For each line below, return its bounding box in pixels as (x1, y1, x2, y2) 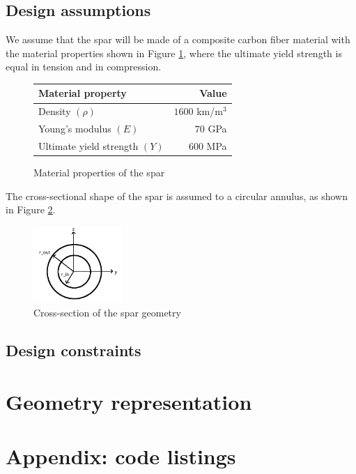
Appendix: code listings (6, 442, 236, 471)
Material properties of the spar (33, 165, 165, 180)
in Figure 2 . (6, 202, 56, 217)
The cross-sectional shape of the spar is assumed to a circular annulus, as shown (6, 188, 348, 203)
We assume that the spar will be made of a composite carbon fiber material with (6, 32, 350, 47)
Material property (38, 86, 127, 100)
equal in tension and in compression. (6, 59, 162, 74)
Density (38, 104, 71, 118)
